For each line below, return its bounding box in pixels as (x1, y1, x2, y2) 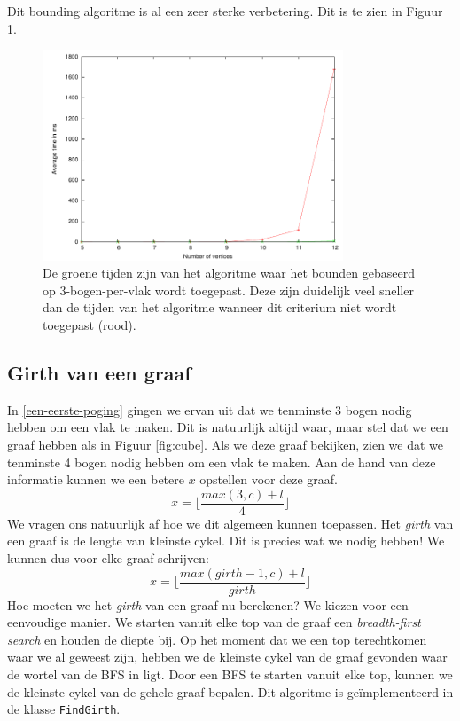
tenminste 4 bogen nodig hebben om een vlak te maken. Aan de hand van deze (7, 452, 436, 471)
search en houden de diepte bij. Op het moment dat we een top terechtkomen (7, 630, 427, 648)
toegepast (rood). (43, 315, 136, 333)
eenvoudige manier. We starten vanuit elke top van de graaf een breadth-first (7, 613, 421, 631)
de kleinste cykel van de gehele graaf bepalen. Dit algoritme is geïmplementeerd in (7, 682, 454, 701)
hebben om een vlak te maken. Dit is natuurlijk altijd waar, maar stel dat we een (7, 418, 448, 436)
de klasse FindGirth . (7, 700, 121, 718)
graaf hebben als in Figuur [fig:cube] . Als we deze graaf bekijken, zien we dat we (7, 435, 444, 453)
